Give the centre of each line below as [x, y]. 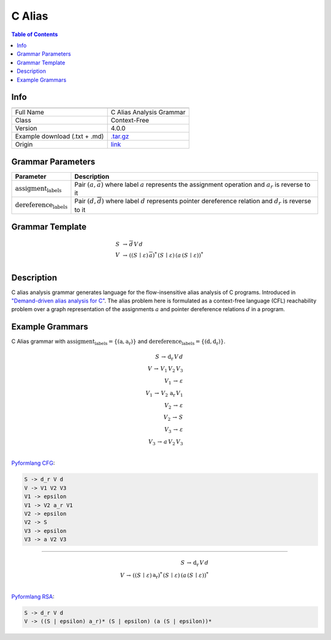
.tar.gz [120, 137]
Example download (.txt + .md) [59, 137]
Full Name [29, 112]
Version [26, 129]
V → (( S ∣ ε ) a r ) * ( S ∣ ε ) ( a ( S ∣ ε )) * [164, 575]
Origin [24, 145]
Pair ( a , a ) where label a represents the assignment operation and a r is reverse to [192, 185]
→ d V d [133, 244]
